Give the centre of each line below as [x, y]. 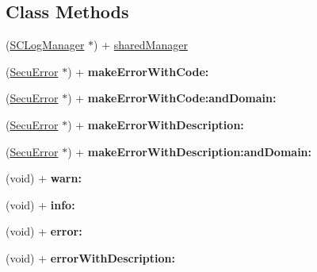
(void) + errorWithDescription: [90, 257]
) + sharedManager [141, 45]
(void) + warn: [44, 178]
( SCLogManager [45, 45]
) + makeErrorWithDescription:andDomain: [190, 151]
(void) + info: [40, 204]
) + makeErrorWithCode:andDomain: [172, 98]
